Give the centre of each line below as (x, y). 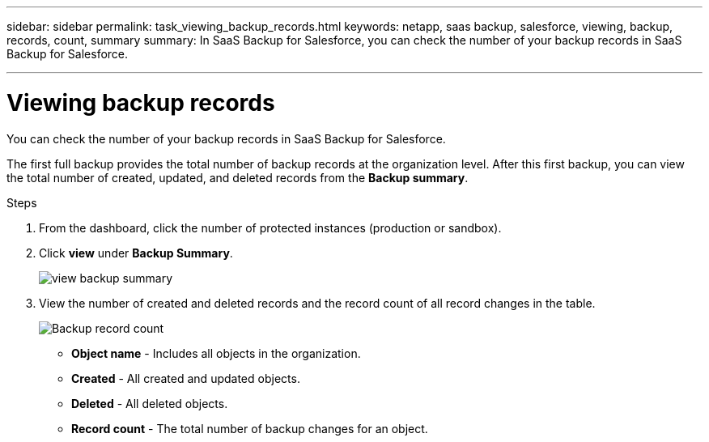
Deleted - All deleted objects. (150, 403)
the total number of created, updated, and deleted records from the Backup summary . (238, 177)
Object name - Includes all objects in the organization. (216, 353)
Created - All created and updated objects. (186, 378)
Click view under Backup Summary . (136, 253)
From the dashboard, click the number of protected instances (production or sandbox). (270, 227)
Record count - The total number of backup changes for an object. (250, 428)
